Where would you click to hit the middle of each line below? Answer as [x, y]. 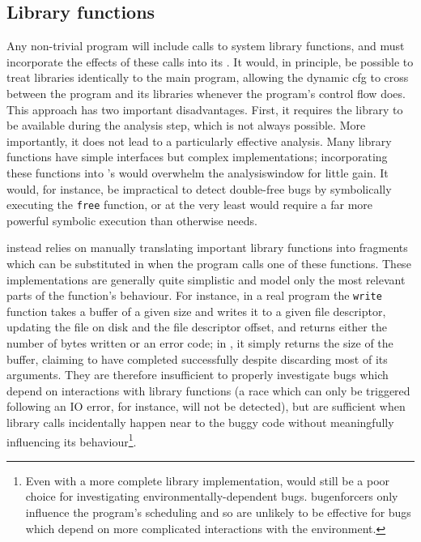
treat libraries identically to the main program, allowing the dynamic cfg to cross [208, 77]
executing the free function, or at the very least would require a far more [190, 205]
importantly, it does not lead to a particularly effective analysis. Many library [199, 141]
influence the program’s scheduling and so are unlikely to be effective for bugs [218, 512]
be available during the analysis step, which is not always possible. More [186, 125]
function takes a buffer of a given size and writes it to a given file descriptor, [196, 311]
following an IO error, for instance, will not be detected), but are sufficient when [206, 406]
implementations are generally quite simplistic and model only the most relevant [206, 279]
